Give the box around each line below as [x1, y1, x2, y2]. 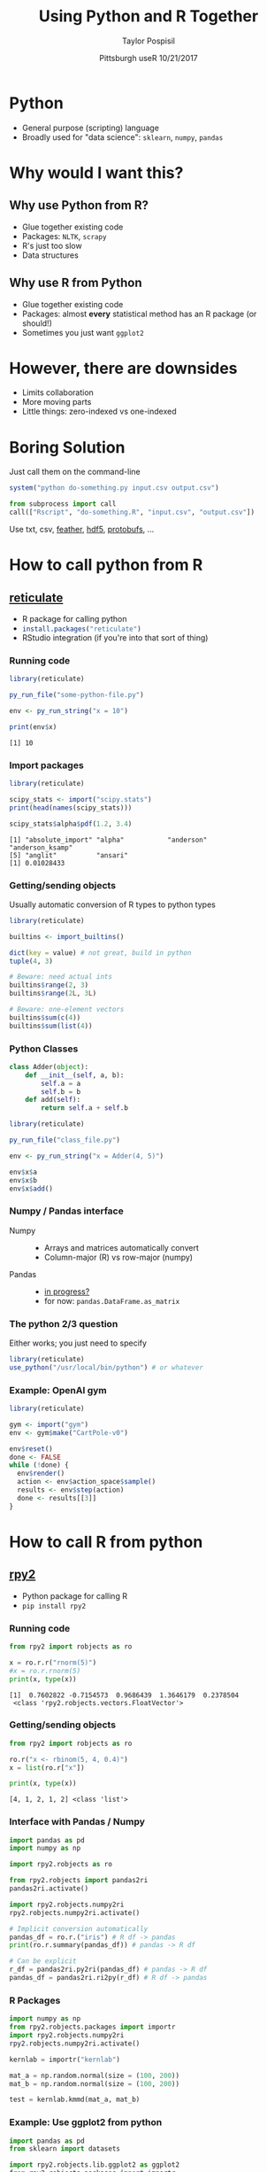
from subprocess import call [9, 500, 117, 508]
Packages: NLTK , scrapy [21, 230, 107, 241]
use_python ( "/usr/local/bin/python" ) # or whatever [9, 1362, 203, 1372]
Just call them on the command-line [9, 467, 141, 477]
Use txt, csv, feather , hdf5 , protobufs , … [9, 524, 155, 534]
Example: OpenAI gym [9, 1384, 108, 1396]
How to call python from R [9, 555, 203, 575]
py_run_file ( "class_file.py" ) [9, 1136, 121, 1144]
